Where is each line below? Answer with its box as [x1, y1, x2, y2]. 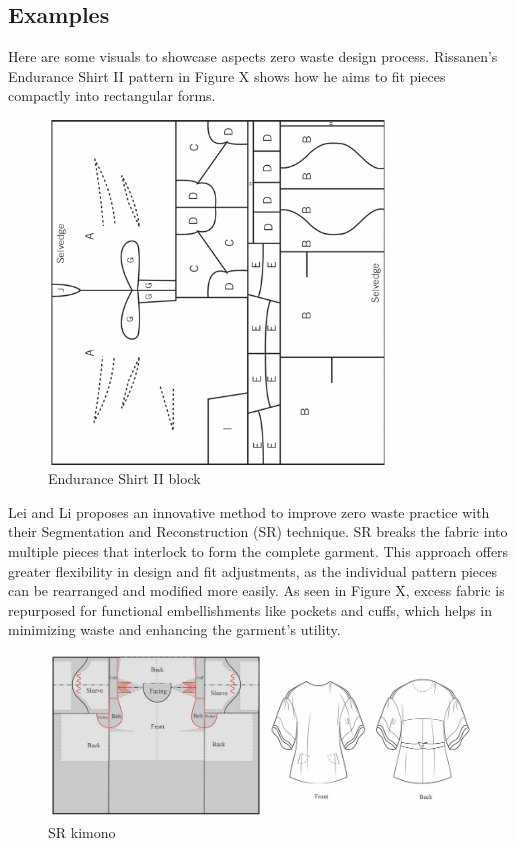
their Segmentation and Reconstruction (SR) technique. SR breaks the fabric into [8, 521, 508, 542]
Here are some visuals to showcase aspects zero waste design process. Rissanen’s [8, 46, 498, 67]
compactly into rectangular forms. [8, 85, 216, 106]
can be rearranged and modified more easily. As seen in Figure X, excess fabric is [8, 580, 505, 601]
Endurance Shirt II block [48, 468, 201, 489]
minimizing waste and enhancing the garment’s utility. [8, 619, 341, 640]
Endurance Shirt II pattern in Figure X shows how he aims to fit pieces [8, 65, 446, 86]
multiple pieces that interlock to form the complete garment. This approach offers [8, 540, 509, 561]
